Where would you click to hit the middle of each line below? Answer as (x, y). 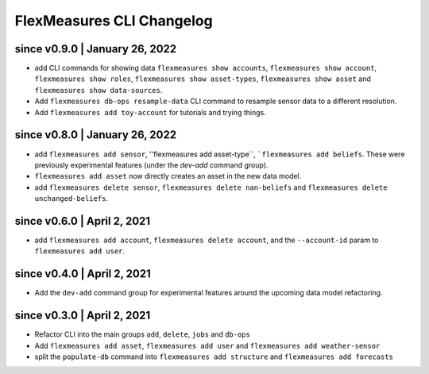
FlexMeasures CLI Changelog (114, 21)
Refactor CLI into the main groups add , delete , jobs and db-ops (142, 334)
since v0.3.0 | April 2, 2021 (83, 316)
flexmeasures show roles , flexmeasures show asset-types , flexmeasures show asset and (203, 79)
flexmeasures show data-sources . (99, 90)
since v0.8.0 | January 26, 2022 (96, 135)
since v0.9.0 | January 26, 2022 (96, 49)
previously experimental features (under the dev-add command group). (151, 165)
